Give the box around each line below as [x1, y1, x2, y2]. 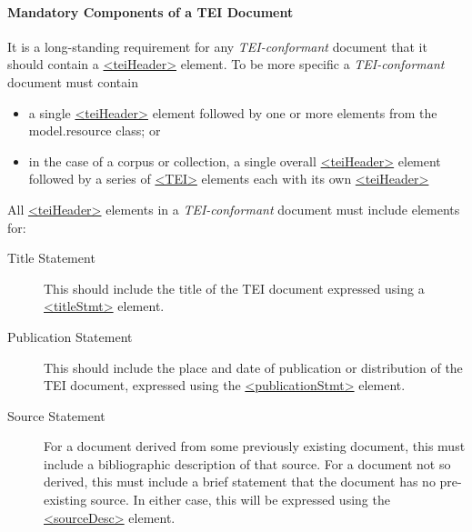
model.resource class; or [28, 121, 161, 140]
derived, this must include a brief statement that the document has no [44, 472, 436, 491]
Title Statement [7, 248, 95, 267]
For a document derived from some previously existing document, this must [44, 437, 466, 456]
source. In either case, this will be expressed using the [90, 490, 390, 509]
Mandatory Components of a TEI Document [7, 2, 294, 21]
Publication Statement [7, 326, 133, 346]
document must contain [7, 72, 138, 91]
